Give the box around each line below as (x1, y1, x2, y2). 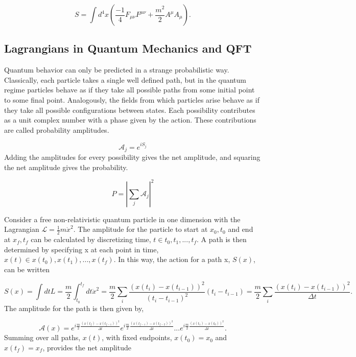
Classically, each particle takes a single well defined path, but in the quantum (4, 74, 247, 85)
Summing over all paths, (4, 332, 81, 343)
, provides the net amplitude (42, 342, 131, 352)
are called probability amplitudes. (4, 124, 109, 135)
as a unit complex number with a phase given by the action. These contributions (4, 114, 256, 125)
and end (228, 224, 253, 234)
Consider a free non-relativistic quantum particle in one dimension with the (4, 213, 241, 224)
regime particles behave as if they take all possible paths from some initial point (4, 84, 255, 95)
